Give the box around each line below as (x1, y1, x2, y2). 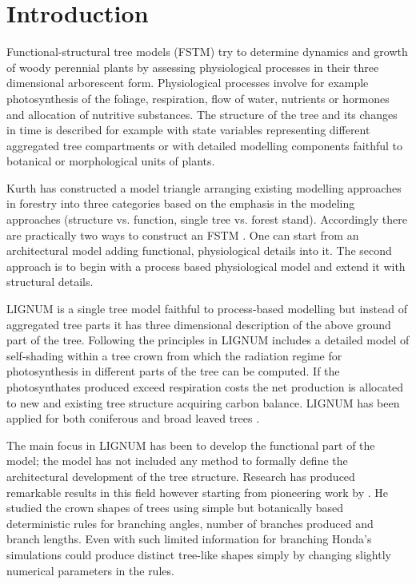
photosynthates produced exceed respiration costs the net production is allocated (6, 379, 404, 395)
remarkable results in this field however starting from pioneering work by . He (6, 483, 389, 500)
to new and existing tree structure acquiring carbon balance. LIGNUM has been (6, 394, 400, 411)
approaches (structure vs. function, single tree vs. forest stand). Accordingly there (6, 211, 407, 228)
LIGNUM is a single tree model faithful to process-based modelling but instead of (6, 300, 407, 317)
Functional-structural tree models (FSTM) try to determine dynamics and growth (6, 43, 408, 60)
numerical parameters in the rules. (6, 562, 174, 578)
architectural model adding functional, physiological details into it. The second (6, 242, 392, 259)
